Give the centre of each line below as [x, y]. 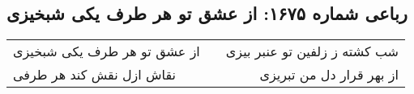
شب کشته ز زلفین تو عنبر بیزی [312, 51]
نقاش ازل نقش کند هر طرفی [94, 75]
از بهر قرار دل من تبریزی [329, 75]
